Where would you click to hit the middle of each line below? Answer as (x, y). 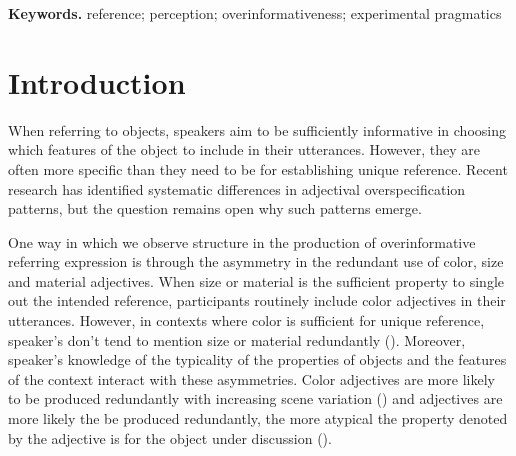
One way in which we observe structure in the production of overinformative (242, 241)
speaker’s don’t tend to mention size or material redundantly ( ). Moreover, (237, 339)
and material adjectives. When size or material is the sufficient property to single (256, 280)
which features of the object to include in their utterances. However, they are (244, 149)
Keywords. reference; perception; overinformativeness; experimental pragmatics (255, 13)
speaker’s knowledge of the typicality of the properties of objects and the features (257, 359)
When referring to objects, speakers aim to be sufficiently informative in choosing (257, 129)
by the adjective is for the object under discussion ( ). (170, 437)
